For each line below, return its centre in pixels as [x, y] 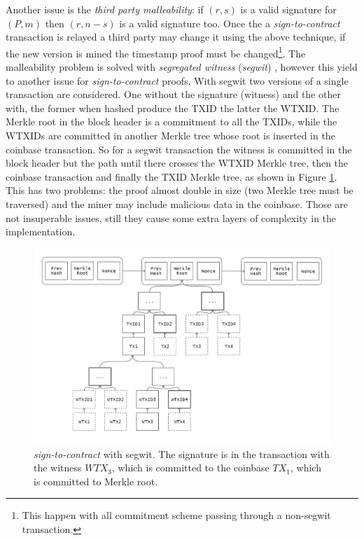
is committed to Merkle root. [96, 481]
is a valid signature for [288, 9]
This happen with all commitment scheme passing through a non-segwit [176, 515]
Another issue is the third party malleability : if [105, 9]
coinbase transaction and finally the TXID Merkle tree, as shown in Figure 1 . [171, 176]
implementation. [41, 231]
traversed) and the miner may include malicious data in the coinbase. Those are [177, 203]
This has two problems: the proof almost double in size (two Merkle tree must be [180, 190]
